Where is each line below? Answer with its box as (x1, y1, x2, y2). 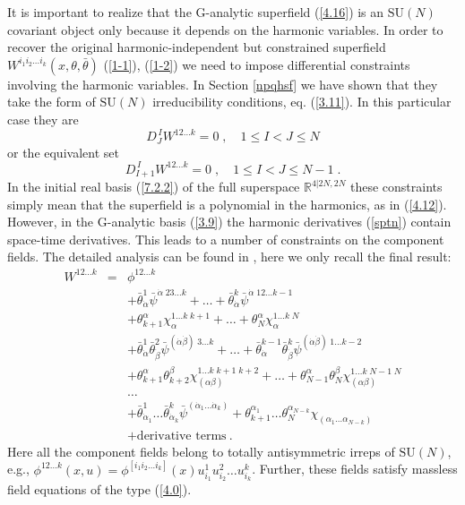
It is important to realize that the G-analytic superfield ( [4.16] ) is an (7, 3, 384, 21)
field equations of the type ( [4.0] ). (7, 480, 192, 499)
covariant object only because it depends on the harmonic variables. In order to (7, 20, 443, 39)
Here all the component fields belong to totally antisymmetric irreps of (7, 441, 395, 460)
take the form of (7, 92, 96, 111)
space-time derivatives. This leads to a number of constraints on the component (7, 229, 444, 248)
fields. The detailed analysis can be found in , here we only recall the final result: (7, 247, 452, 266)
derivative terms (136, 429, 227, 442)
